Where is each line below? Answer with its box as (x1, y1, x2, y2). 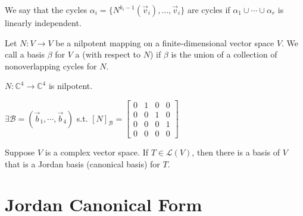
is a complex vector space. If (45, 146, 148, 158)
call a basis (5, 48, 45, 61)
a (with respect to (75, 48, 140, 61)
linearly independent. (5, 17, 82, 28)
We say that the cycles (5, 4, 88, 15)
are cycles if (187, 4, 230, 15)
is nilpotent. (48, 80, 93, 92)
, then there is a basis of (192, 146, 280, 158)
